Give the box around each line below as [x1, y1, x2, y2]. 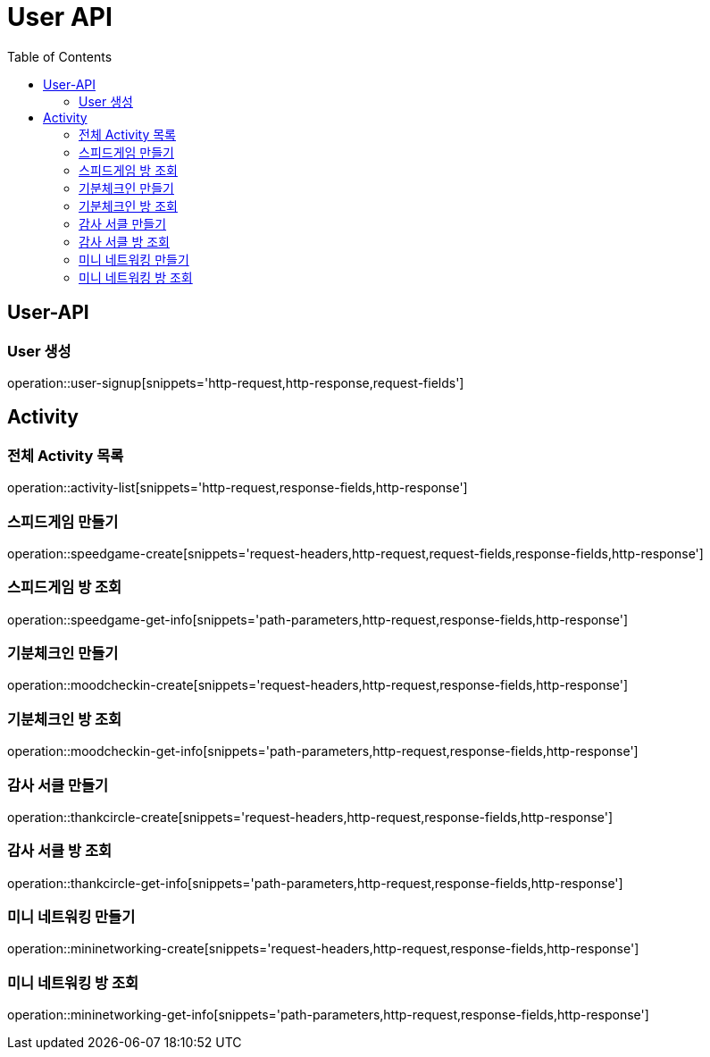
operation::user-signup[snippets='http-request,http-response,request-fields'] [7, 374, 464, 390]
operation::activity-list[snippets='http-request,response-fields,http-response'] [7, 480, 468, 496]
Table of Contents [7, 48, 113, 64]
